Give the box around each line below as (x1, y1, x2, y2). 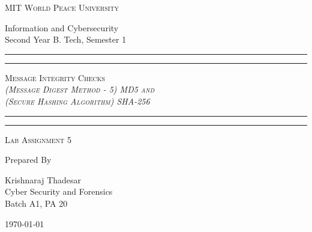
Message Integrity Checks (5, 71, 106, 84)
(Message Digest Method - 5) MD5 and (5, 83, 155, 96)
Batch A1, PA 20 (5, 197, 68, 209)
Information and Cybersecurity (5, 21, 119, 34)
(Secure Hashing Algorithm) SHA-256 (5, 94, 150, 107)
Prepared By (5, 153, 52, 166)
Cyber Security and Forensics (5, 185, 113, 198)
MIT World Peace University (5, 1, 119, 13)
